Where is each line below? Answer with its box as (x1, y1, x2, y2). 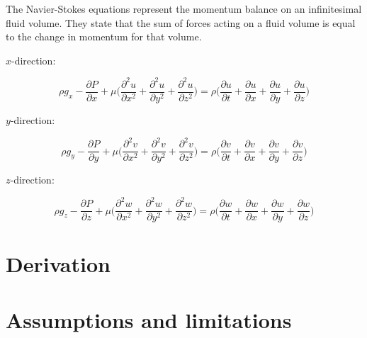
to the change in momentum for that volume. (6, 29, 202, 44)
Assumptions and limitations (6, 305, 292, 334)
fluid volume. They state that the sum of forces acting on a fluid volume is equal (6, 15, 356, 30)
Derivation (6, 249, 111, 278)
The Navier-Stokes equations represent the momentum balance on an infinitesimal (6, 1, 362, 16)
